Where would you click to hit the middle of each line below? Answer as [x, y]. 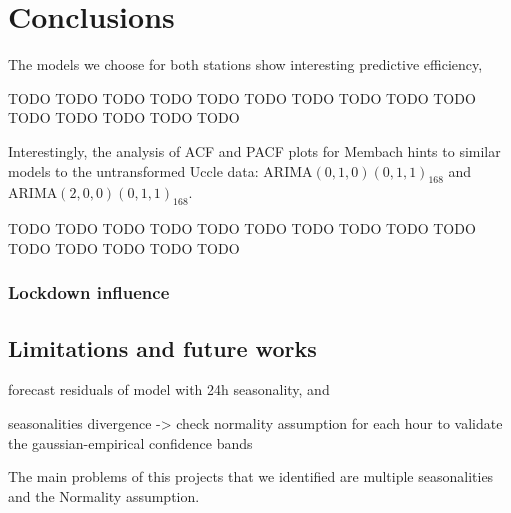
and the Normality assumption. [104, 495]
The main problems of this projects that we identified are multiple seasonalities [251, 476]
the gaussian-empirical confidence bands [130, 442]
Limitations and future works [162, 347]
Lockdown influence [89, 292]
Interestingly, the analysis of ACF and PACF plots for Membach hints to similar [254, 150]
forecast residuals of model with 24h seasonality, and [169, 389]
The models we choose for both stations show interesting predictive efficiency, [245, 64]
